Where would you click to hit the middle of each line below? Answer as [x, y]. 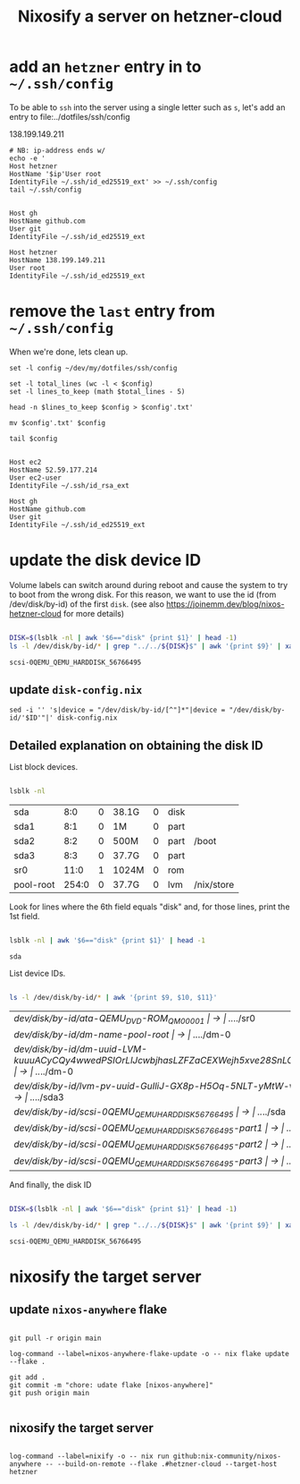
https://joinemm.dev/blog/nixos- [225, 604]
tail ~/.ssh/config [46, 190]
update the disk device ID [105, 560]
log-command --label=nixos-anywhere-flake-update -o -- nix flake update [150, 1353]
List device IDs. [37, 973]
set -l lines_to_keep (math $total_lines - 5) [97, 391]
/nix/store [214, 885]
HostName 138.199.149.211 [57, 260]
